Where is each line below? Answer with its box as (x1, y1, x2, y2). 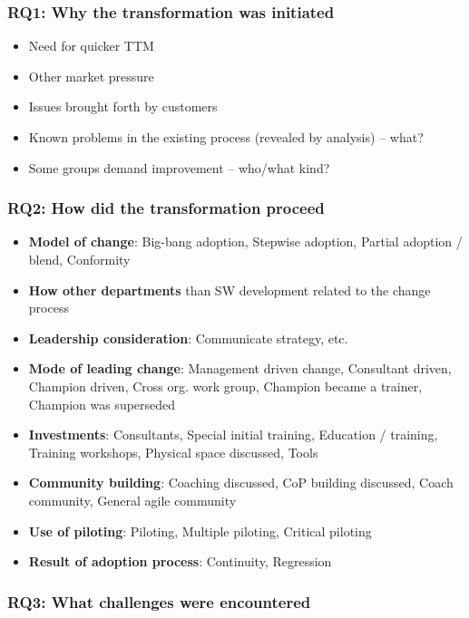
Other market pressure (28, 66, 154, 85)
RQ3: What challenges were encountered (7, 590, 311, 613)
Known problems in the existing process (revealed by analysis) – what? (28, 128, 424, 146)
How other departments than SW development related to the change (28, 280, 431, 299)
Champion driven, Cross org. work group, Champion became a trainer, (28, 376, 423, 395)
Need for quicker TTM (28, 36, 154, 55)
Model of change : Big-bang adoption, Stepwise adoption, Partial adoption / (28, 232, 463, 251)
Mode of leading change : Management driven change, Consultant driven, (28, 359, 452, 378)
